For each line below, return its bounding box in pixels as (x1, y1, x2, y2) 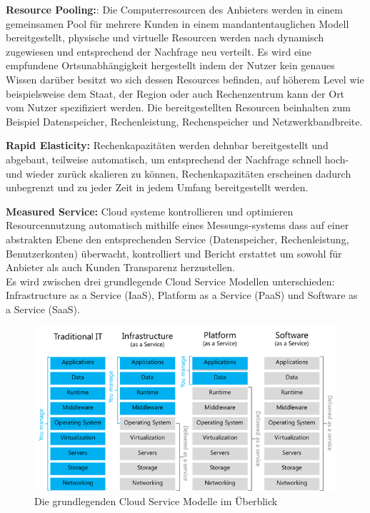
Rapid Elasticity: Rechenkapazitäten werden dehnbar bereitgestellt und (6, 138, 329, 153)
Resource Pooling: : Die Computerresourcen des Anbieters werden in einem (6, 2, 343, 16)
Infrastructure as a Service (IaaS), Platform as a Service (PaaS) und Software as (6, 288, 358, 303)
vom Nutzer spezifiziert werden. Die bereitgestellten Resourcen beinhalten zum (6, 100, 351, 115)
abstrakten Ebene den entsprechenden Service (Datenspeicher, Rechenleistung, (6, 231, 349, 246)
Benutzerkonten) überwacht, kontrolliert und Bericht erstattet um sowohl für (6, 245, 342, 260)
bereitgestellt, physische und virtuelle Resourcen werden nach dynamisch (6, 30, 324, 45)
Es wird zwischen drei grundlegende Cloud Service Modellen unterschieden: (6, 273, 335, 288)
